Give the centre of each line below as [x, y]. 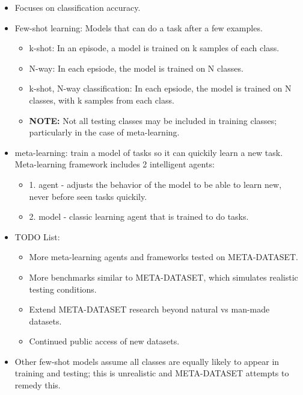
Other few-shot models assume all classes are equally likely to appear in [147, 361]
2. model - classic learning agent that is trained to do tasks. [139, 216]
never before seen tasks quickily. [88, 196]
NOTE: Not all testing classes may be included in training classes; [153, 120]
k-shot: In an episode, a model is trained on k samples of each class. [154, 48]
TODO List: [37, 236]
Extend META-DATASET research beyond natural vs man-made [149, 309]
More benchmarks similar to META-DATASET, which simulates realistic [164, 277]
